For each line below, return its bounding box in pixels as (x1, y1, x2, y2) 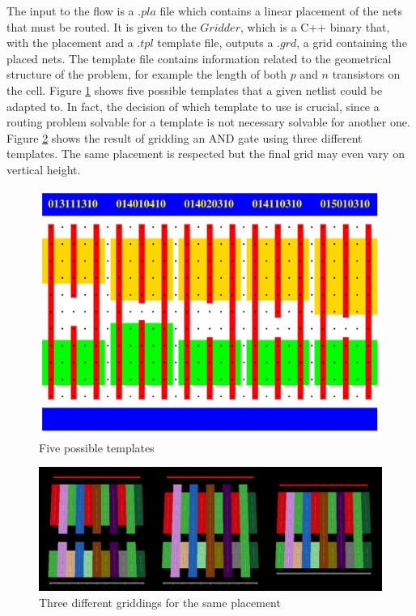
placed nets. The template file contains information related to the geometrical (6, 49, 392, 66)
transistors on (332, 66, 401, 83)
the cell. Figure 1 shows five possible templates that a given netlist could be (6, 81, 383, 98)
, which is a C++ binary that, (240, 18, 390, 35)
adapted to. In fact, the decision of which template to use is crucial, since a (6, 97, 380, 114)
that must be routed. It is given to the (6, 18, 197, 35)
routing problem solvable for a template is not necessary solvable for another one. (6, 113, 410, 130)
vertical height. (6, 160, 81, 178)
